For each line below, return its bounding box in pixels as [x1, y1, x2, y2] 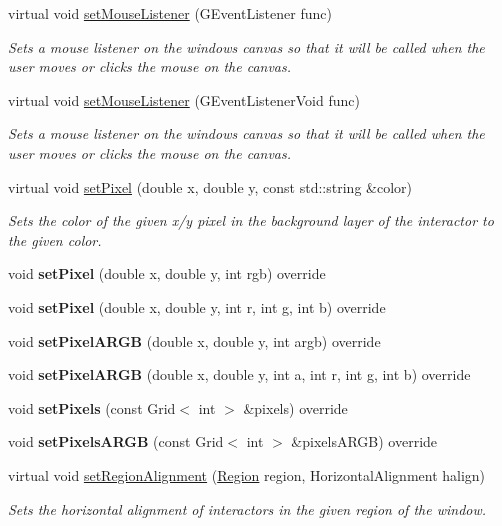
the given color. [8, 229, 102, 250]
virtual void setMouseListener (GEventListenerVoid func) [8, 89, 360, 110]
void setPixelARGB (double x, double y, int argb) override [8, 330, 381, 351]
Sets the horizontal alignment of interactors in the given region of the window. [8, 498, 487, 519]
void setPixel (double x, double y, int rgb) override [8, 263, 326, 284]
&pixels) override [243, 397, 348, 418]
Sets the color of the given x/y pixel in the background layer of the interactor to [8, 210, 494, 231]
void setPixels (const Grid [8, 397, 176, 418]
